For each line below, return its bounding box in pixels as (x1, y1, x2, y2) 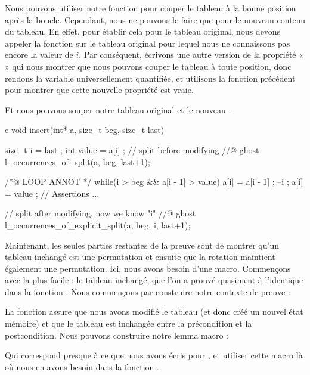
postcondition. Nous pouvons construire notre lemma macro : (5, 328, 228, 341)
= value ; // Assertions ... (5, 187, 100, 199)
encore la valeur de (5, 48, 73, 61)
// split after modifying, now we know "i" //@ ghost (5, 207, 196, 219)
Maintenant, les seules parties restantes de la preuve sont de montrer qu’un (5, 238, 279, 251)
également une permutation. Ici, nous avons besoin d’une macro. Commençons (5, 262, 291, 274)
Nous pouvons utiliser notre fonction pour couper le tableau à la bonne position (5, 2, 296, 14)
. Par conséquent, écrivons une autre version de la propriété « (79, 48, 304, 61)
